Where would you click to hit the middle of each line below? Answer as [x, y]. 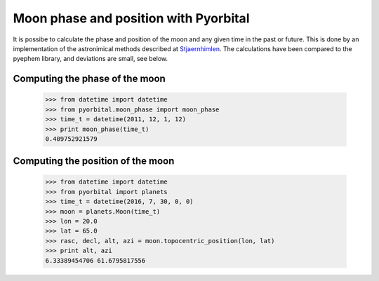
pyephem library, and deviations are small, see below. [91, 59]
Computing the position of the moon [94, 161]
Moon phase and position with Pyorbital [131, 18]
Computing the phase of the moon [89, 79]
